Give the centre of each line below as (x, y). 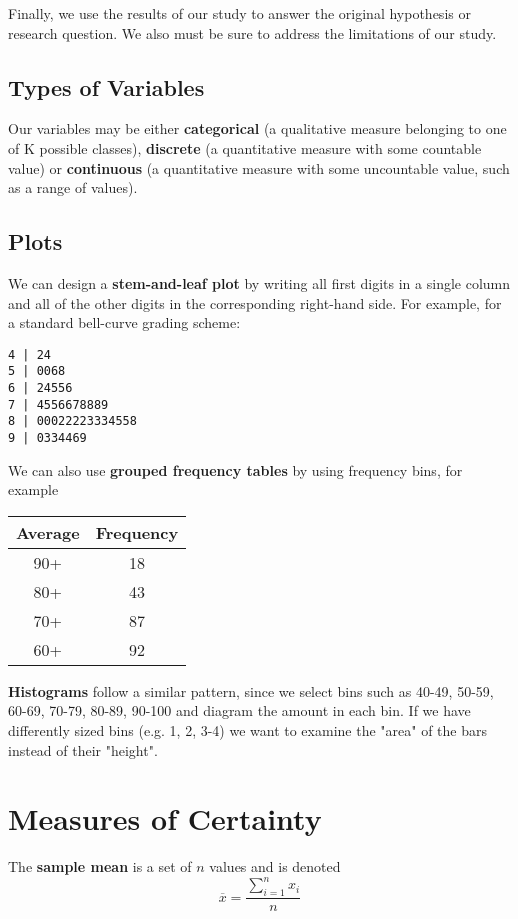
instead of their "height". (83, 749)
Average (48, 532)
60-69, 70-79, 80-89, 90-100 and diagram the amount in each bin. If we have (239, 710)
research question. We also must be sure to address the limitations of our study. (252, 32)
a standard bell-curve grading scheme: (124, 322)
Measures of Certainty (165, 818)
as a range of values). (73, 187)
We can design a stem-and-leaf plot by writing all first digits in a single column (259, 282)
